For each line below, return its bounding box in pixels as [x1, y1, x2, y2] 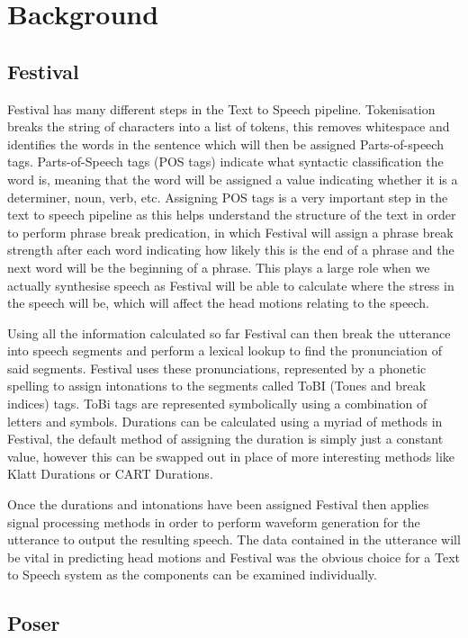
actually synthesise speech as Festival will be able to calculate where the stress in [7, 275, 454, 294]
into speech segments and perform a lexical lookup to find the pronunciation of [7, 341, 442, 360]
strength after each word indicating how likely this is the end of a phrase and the [7, 240, 454, 259]
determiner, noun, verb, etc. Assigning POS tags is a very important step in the [7, 187, 448, 206]
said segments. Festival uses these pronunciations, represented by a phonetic [7, 358, 427, 377]
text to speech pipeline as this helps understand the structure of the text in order [7, 205, 456, 224]
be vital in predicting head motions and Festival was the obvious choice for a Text [7, 547, 461, 566]
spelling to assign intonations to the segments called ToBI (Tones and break [7, 376, 427, 395]
